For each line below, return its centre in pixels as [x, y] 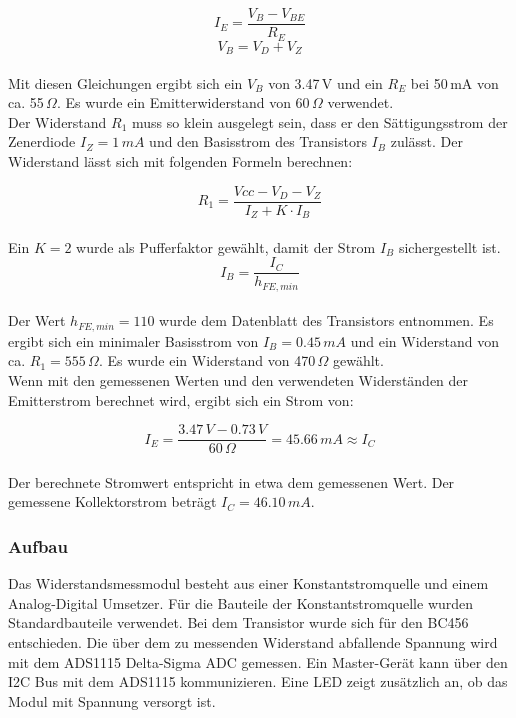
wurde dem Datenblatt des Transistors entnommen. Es [326, 320]
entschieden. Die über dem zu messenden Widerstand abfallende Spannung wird [253, 642]
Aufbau [38, 545]
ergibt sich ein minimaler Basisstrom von [133, 340]
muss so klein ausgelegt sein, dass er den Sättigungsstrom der [320, 121]
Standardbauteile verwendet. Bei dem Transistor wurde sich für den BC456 [238, 622]
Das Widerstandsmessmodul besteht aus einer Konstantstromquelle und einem [248, 583]
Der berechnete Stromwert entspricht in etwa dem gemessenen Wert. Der [231, 481]
